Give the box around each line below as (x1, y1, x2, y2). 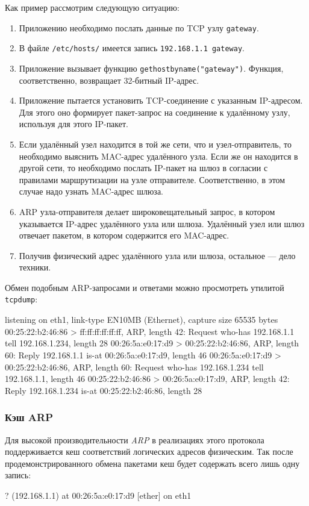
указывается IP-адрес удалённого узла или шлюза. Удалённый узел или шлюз (19, 217, 305, 230)
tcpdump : (5, 293, 38, 305)
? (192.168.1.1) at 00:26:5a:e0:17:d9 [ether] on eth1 (5, 489, 192, 501)
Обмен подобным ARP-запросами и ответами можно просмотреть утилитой (5, 281, 284, 293)
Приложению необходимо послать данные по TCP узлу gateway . (19, 21, 259, 34)
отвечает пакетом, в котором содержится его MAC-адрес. (19, 229, 229, 242)
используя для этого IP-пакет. (19, 117, 129, 130)
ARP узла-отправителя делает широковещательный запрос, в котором (19, 205, 275, 217)
